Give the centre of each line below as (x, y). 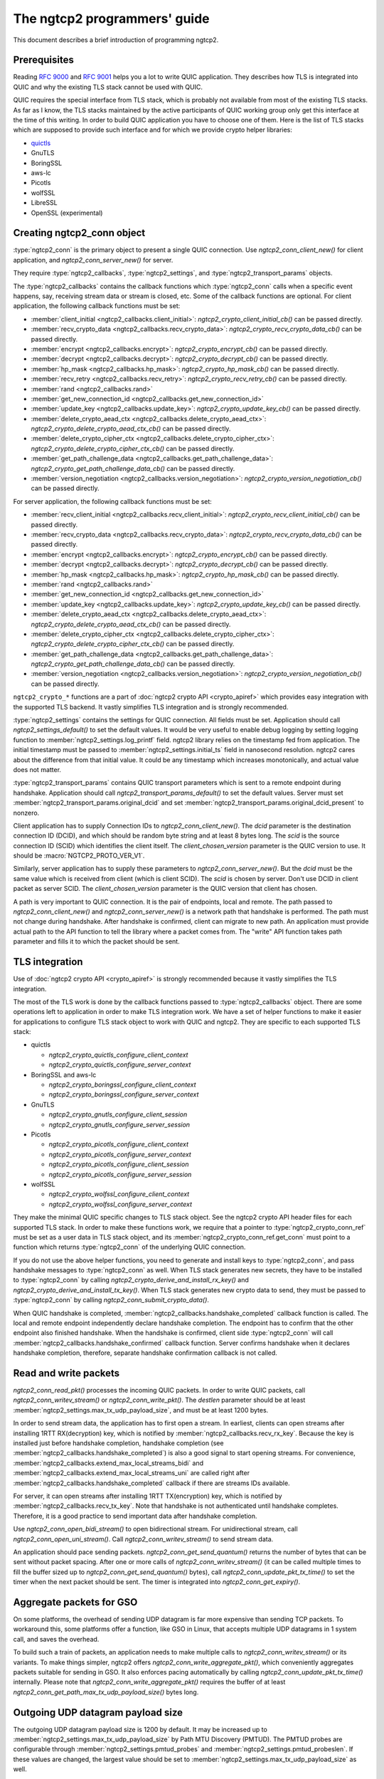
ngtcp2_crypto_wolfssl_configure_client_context (119, 1194)
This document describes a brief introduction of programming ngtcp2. (116, 40)
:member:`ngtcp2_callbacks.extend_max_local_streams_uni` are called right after (132, 1473)
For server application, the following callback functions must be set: (113, 501)
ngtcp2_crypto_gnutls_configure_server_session (119, 1124)
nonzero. (26, 813)
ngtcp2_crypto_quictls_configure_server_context (120, 1065)
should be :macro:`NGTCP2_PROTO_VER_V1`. (79, 856)
